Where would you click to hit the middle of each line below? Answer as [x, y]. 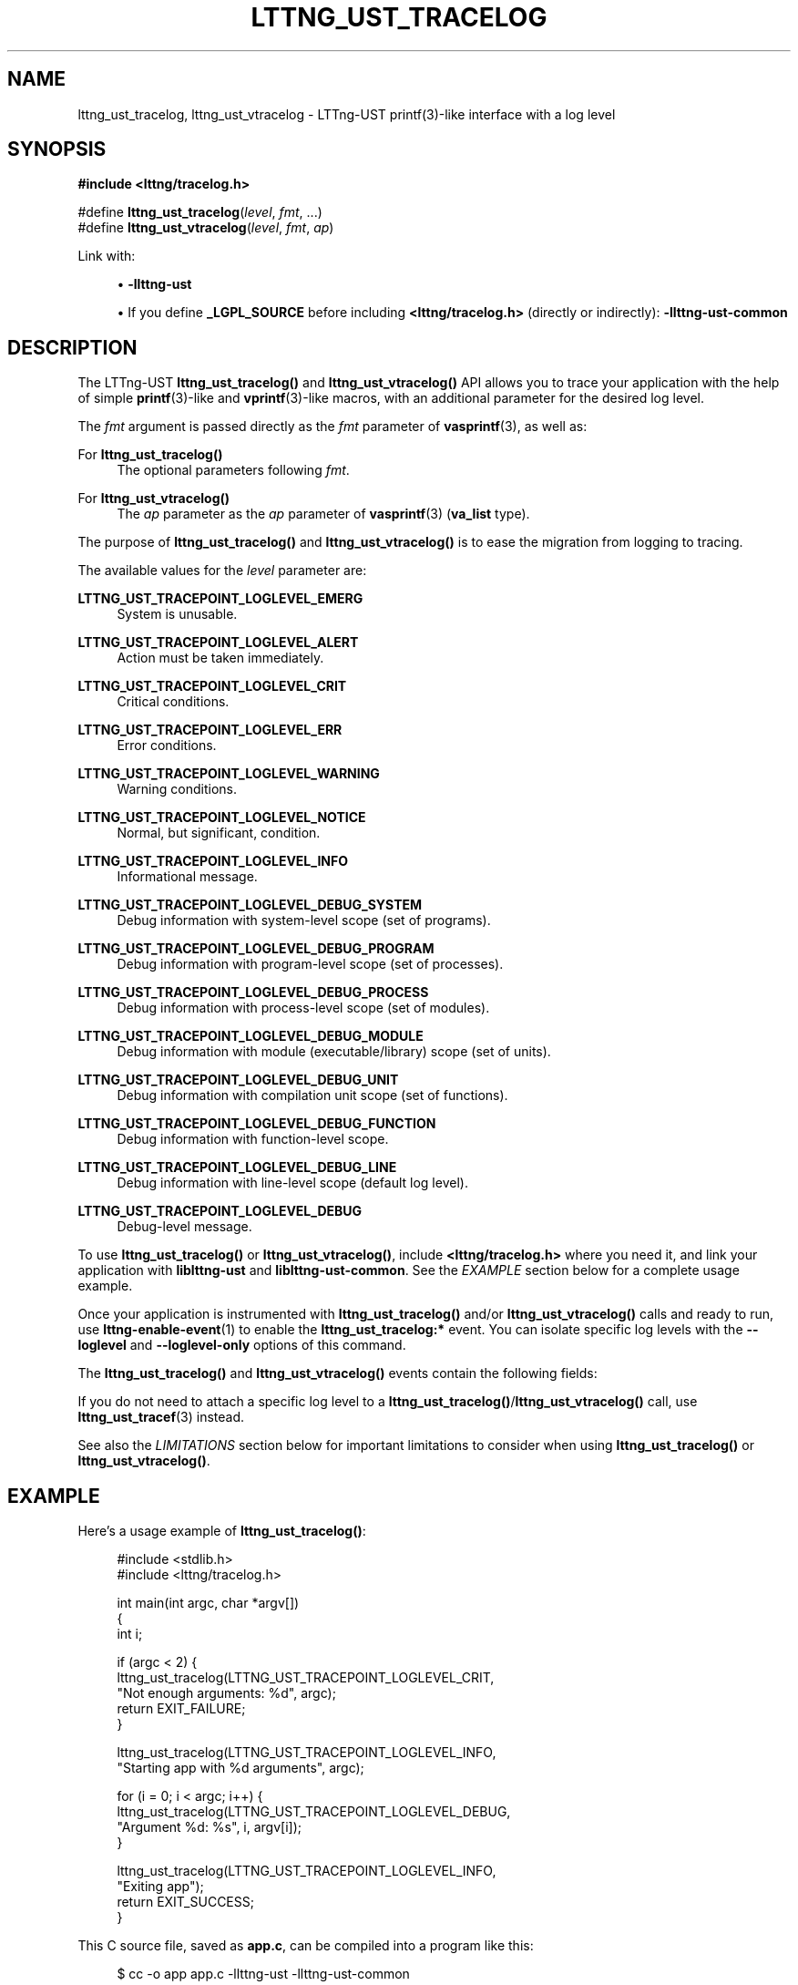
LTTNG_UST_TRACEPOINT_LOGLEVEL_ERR [210, 730]
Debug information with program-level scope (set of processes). [310, 964]
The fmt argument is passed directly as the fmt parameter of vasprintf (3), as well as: [332, 427]
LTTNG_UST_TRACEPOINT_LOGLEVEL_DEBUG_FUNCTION [257, 1124]
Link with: [107, 256]
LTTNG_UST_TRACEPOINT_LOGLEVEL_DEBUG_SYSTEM [250, 905]
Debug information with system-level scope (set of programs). [304, 921]
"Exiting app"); [160, 1887]
